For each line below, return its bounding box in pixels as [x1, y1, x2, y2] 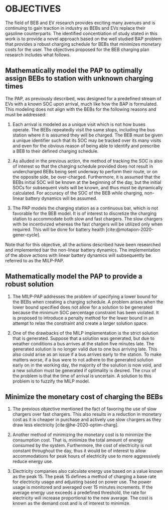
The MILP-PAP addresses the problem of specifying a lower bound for [12, 293, 158, 300]
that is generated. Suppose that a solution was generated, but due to [12, 335, 154, 341]
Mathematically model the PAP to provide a [5, 272, 142, 281]
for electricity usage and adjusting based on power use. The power [12, 479, 151, 485]
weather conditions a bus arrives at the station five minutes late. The [12, 340, 154, 346]
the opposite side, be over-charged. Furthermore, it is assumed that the [12, 174, 160, 180]
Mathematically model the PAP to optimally [5, 66, 143, 75]
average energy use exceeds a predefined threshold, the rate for [12, 489, 146, 496]
